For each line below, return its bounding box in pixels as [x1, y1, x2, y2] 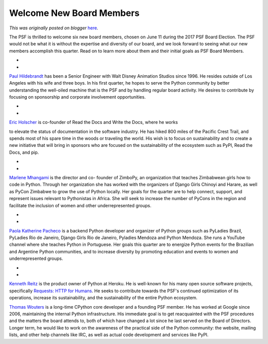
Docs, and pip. [9, 149, 39, 155]
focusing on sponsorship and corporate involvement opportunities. [9, 94, 146, 100]
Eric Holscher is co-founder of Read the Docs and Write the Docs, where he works [9, 119, 178, 125]
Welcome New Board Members [9, 7, 140, 18]
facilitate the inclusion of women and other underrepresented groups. [9, 202, 151, 209]
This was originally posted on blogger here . [9, 25, 99, 31]
